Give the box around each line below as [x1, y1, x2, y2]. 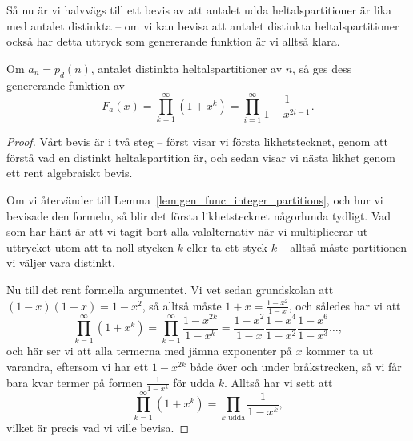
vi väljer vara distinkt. [6, 254, 115, 271]
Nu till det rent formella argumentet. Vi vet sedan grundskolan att [6, 281, 334, 298]
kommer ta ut [306, 342, 374, 359]
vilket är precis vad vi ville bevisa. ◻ [6, 419, 190, 435]
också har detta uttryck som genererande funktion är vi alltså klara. [6, 33, 340, 50]
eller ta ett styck [186, 238, 267, 255]
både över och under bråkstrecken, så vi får [190, 358, 402, 374]
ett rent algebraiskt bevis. [6, 164, 133, 181]
